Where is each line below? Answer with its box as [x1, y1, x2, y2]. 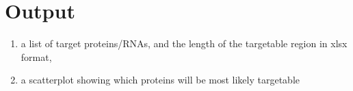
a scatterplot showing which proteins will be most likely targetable [21, 73, 300, 87]
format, [21, 49, 52, 64]
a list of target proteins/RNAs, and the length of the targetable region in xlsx [21, 36, 348, 51]
